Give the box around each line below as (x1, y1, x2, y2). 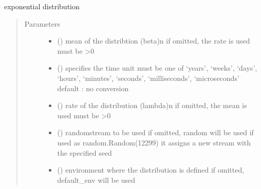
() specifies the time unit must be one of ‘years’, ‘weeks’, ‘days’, (57, 62, 257, 73)
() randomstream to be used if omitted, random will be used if (57, 127, 254, 138)
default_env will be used (57, 174, 135, 185)
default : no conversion (57, 82, 129, 93)
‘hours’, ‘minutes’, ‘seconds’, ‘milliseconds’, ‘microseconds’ (57, 72, 239, 83)
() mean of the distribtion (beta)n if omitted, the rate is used (57, 35, 250, 46)
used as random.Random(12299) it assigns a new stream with (57, 137, 251, 148)
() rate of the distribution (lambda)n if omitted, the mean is (57, 100, 247, 111)
